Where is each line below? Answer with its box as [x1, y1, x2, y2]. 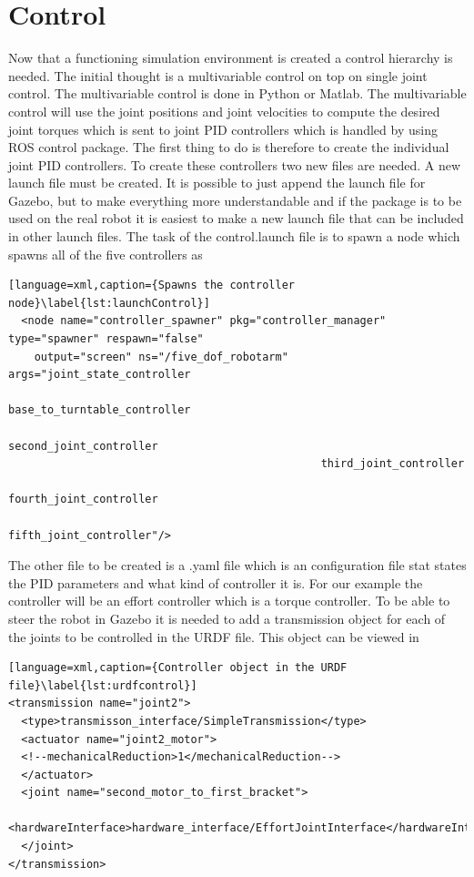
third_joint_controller [320, 457, 465, 471]
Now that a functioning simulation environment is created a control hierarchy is [8, 48, 453, 67]
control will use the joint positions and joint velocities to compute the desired [8, 101, 440, 120]
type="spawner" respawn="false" [8, 332, 204, 346]
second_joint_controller [8, 439, 158, 453]
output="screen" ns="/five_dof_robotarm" [34, 350, 288, 363]
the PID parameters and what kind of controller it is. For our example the [8, 573, 423, 592]
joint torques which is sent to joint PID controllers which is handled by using [8, 119, 438, 138]
